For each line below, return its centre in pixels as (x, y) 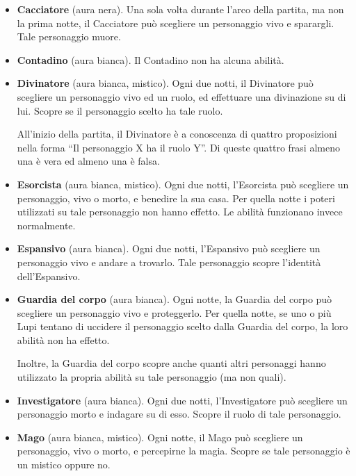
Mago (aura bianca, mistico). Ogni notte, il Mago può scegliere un (160, 437)
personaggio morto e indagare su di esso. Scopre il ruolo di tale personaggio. (179, 414)
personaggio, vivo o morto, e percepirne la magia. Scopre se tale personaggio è (184, 451)
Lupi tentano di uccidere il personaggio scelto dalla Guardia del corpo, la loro (183, 326)
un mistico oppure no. (64, 465)
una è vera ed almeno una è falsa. (88, 161)
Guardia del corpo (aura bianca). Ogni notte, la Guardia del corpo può (175, 299)
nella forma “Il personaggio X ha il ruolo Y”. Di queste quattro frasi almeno (178, 147)
